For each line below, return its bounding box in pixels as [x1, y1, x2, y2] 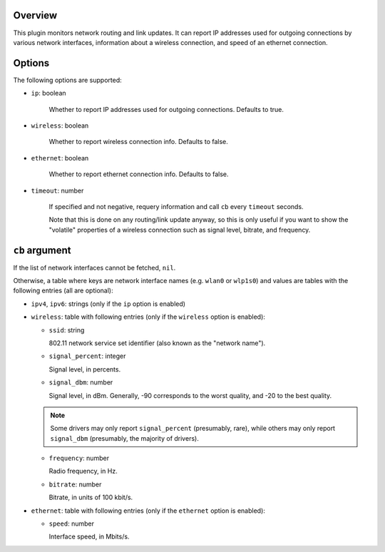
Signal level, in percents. [48, 364, 121, 374]
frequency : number [48, 454, 110, 463]
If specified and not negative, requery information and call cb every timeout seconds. [48, 202, 304, 210]
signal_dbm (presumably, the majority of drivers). [50, 434, 199, 442]
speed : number [48, 519, 94, 528]
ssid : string [48, 325, 85, 334]
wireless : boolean [31, 121, 89, 130]
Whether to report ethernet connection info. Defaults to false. [48, 170, 229, 178]
